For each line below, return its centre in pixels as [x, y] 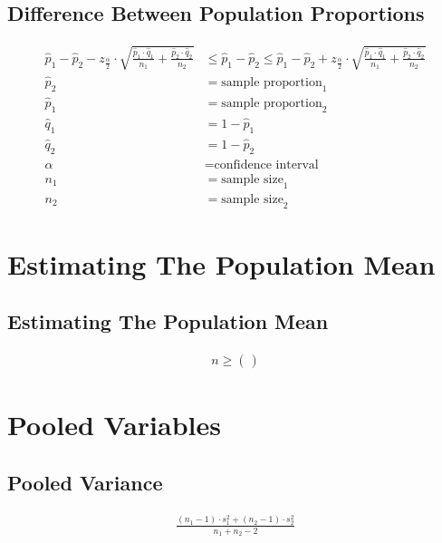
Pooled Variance [85, 483]
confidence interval [266, 165]
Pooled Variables [114, 425]
